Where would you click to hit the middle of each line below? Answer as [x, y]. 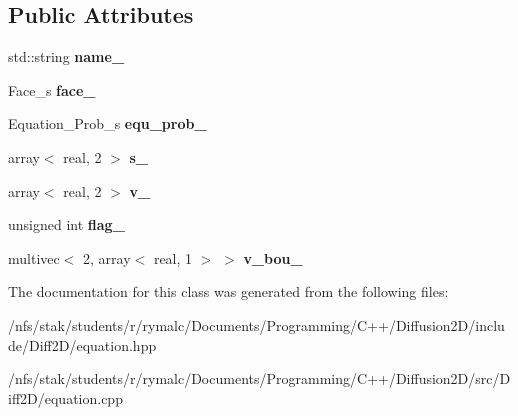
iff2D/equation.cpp [65, 397]
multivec [34, 257]
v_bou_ [273, 257]
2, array [107, 257]
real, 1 [173, 257]
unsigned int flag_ [66, 224]
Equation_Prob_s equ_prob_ [107, 123]
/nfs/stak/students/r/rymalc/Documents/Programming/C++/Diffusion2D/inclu [256, 324]
